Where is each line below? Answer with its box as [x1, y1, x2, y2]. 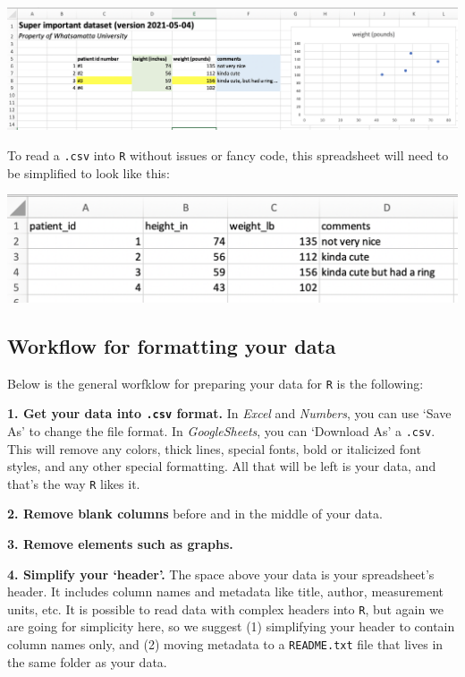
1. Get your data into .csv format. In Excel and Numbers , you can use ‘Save [7, 404, 452, 423]
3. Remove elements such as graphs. [7, 534, 233, 553]
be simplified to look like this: [7, 163, 170, 182]
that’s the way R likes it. [7, 474, 140, 493]
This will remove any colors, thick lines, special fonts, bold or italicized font [7, 439, 421, 458]
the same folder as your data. [7, 652, 167, 671]
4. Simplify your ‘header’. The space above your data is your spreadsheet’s [7, 564, 435, 583]
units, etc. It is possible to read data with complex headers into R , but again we [7, 599, 444, 618]
